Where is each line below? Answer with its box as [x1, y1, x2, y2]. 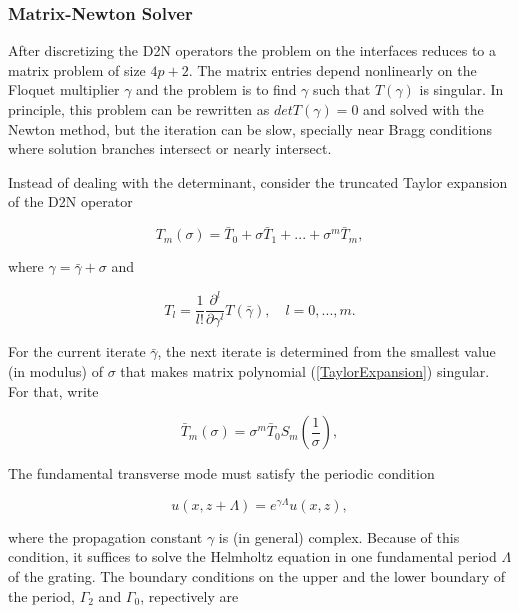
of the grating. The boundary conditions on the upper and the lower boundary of [8, 565, 505, 586]
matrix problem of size [8, 59, 146, 80]
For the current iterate [8, 341, 146, 362]
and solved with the [363, 99, 484, 119]
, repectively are [140, 585, 239, 606]
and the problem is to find [136, 79, 297, 100]
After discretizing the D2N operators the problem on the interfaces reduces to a [8, 40, 497, 61]
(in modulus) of [8, 360, 103, 381]
